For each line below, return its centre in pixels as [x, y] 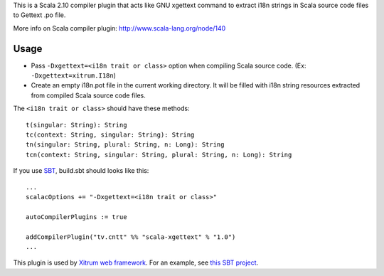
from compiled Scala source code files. [88, 95]
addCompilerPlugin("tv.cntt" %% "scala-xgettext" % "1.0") [131, 237]
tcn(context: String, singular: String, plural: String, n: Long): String [159, 154]
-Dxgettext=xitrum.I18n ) [74, 75]
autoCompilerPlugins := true [76, 217]
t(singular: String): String [76, 125]
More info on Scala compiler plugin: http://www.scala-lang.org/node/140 [119, 28]
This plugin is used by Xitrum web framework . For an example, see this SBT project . [136, 262]
